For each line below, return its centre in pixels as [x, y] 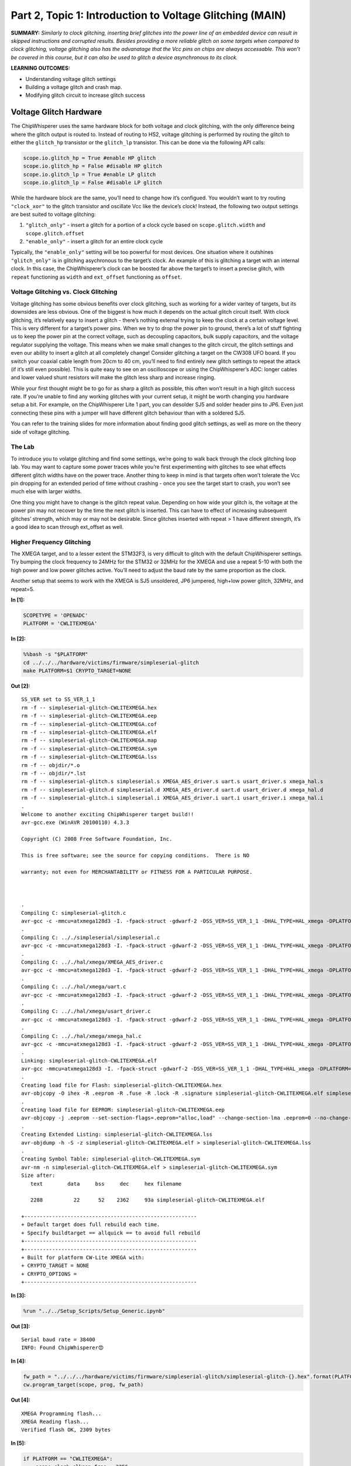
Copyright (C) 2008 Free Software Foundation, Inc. [97, 839]
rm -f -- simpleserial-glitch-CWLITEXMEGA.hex [89, 707]
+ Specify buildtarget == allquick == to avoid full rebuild [111, 1233]
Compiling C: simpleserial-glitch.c [74, 913]
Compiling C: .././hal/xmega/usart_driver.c [86, 1011]
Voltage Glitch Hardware [56, 112]
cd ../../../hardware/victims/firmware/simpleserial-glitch [111, 662]
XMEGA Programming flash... [61, 1414]
